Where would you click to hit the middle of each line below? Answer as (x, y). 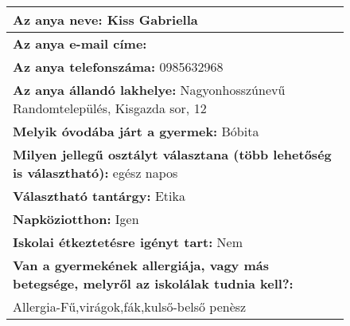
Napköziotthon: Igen (76, 219)
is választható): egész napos (95, 173)
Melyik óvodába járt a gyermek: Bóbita (136, 131)
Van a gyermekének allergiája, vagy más (141, 265)
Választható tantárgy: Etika (99, 196)
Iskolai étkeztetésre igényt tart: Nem (128, 242)
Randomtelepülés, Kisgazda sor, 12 (110, 108)
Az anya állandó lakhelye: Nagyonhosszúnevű (149, 90)
